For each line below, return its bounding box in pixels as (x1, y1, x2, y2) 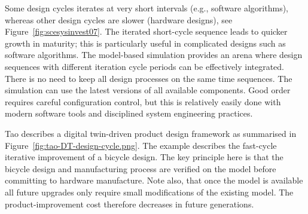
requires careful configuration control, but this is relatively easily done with (5, 95, 281, 108)
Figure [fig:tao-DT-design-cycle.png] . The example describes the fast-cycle (5, 139, 277, 151)
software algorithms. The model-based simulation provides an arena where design (5, 48, 303, 61)
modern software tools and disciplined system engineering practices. (5, 107, 253, 120)
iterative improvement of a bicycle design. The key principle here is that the (5, 151, 283, 163)
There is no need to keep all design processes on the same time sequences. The (5, 72, 292, 84)
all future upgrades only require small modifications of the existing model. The (5, 185, 294, 198)
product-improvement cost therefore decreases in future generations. (5, 197, 254, 210)
